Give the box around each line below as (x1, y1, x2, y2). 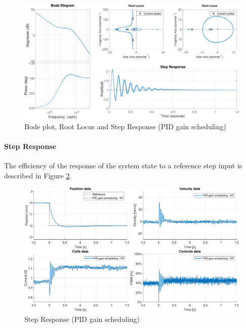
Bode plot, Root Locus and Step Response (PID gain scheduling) (24, 121, 226, 131)
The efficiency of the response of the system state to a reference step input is (4, 160, 242, 171)
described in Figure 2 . (4, 170, 72, 180)
